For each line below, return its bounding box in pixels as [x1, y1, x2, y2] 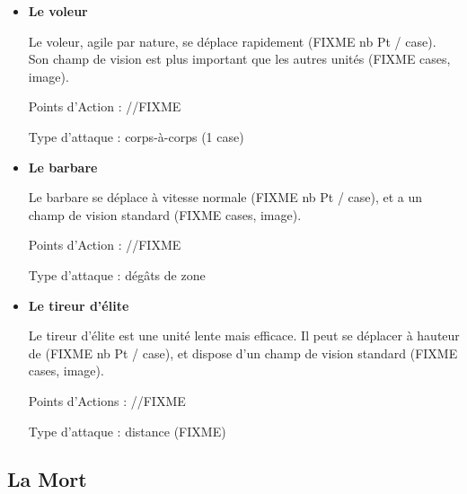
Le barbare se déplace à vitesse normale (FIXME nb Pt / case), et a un [28, 188, 423, 207]
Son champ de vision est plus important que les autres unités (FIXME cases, [28, 49, 451, 68]
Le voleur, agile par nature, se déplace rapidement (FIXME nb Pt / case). [28, 31, 436, 50]
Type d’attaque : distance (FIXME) [28, 421, 226, 440]
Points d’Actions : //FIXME [28, 391, 186, 410]
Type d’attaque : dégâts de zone [28, 265, 206, 284]
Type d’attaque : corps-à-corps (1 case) [28, 127, 244, 146]
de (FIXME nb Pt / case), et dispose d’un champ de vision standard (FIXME [28, 343, 458, 362]
